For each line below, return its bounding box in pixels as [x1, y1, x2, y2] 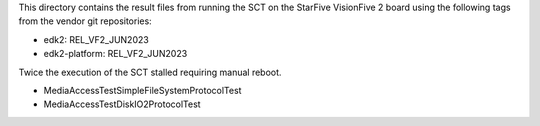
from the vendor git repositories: [18, 15, 152, 27]
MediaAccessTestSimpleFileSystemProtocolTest [43, 84, 242, 96]
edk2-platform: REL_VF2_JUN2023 [43, 48, 188, 60]
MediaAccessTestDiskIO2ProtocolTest [43, 98, 201, 110]
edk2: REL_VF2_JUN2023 [43, 33, 149, 45]
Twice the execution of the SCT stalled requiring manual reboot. [18, 66, 282, 78]
